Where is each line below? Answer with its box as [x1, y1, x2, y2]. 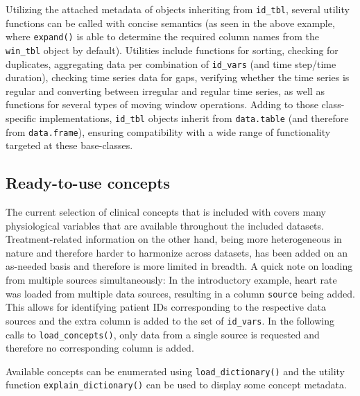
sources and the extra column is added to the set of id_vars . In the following [6, 313, 334, 327]
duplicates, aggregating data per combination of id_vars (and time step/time [6, 56, 336, 71]
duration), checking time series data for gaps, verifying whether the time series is [6, 70, 350, 85]
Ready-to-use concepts [6, 172, 171, 193]
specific [6, 111, 37, 125]
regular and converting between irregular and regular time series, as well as [6, 83, 325, 98]
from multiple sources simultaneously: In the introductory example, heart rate [6, 273, 337, 287]
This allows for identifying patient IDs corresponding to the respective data [6, 300, 326, 314]
